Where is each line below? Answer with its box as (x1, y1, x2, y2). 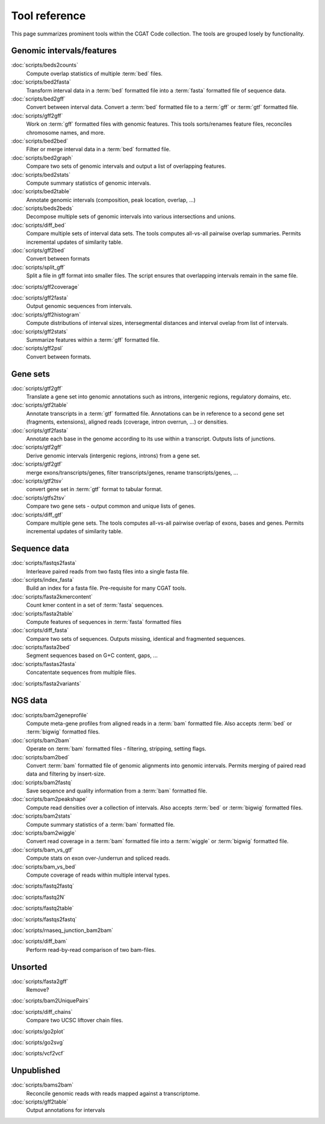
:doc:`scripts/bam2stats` (11, 812, 72, 820)
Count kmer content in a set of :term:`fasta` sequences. (26, 602, 164, 609)
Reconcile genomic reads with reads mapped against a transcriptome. (26, 1090, 200, 1097)
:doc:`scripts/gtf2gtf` (11, 460, 63, 468)
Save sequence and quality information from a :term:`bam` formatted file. (26, 787, 208, 794)
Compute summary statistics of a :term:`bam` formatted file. (26, 821, 175, 828)
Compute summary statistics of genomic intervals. (26, 179, 151, 187)
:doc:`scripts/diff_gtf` (11, 511, 63, 518)
